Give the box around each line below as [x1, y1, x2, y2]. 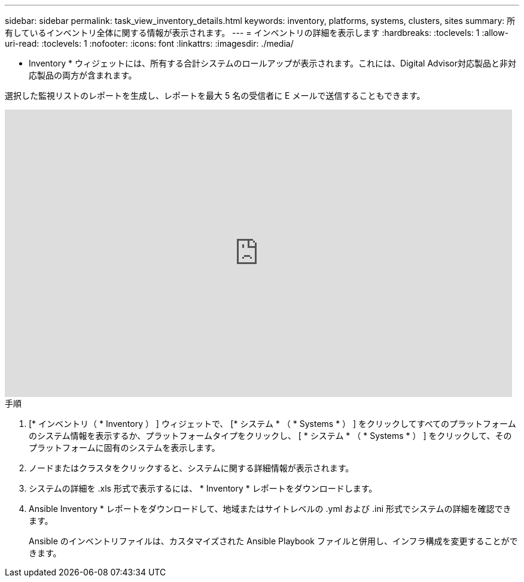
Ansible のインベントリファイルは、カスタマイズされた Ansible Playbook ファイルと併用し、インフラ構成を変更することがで [29, 536, 518, 546]
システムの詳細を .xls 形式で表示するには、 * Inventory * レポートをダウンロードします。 [29, 483, 377, 493]
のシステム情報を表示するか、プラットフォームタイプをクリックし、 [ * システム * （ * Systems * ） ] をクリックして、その [29, 431, 512, 441]
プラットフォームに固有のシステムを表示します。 [29, 442, 220, 453]
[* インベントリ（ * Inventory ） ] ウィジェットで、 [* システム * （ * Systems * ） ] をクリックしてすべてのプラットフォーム [29, 419, 516, 429]
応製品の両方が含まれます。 [29, 70, 137, 80]
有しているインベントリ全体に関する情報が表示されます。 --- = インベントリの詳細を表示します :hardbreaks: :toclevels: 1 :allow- [5, 28, 509, 38]
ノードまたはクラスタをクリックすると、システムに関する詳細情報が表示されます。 [29, 463, 354, 473]
